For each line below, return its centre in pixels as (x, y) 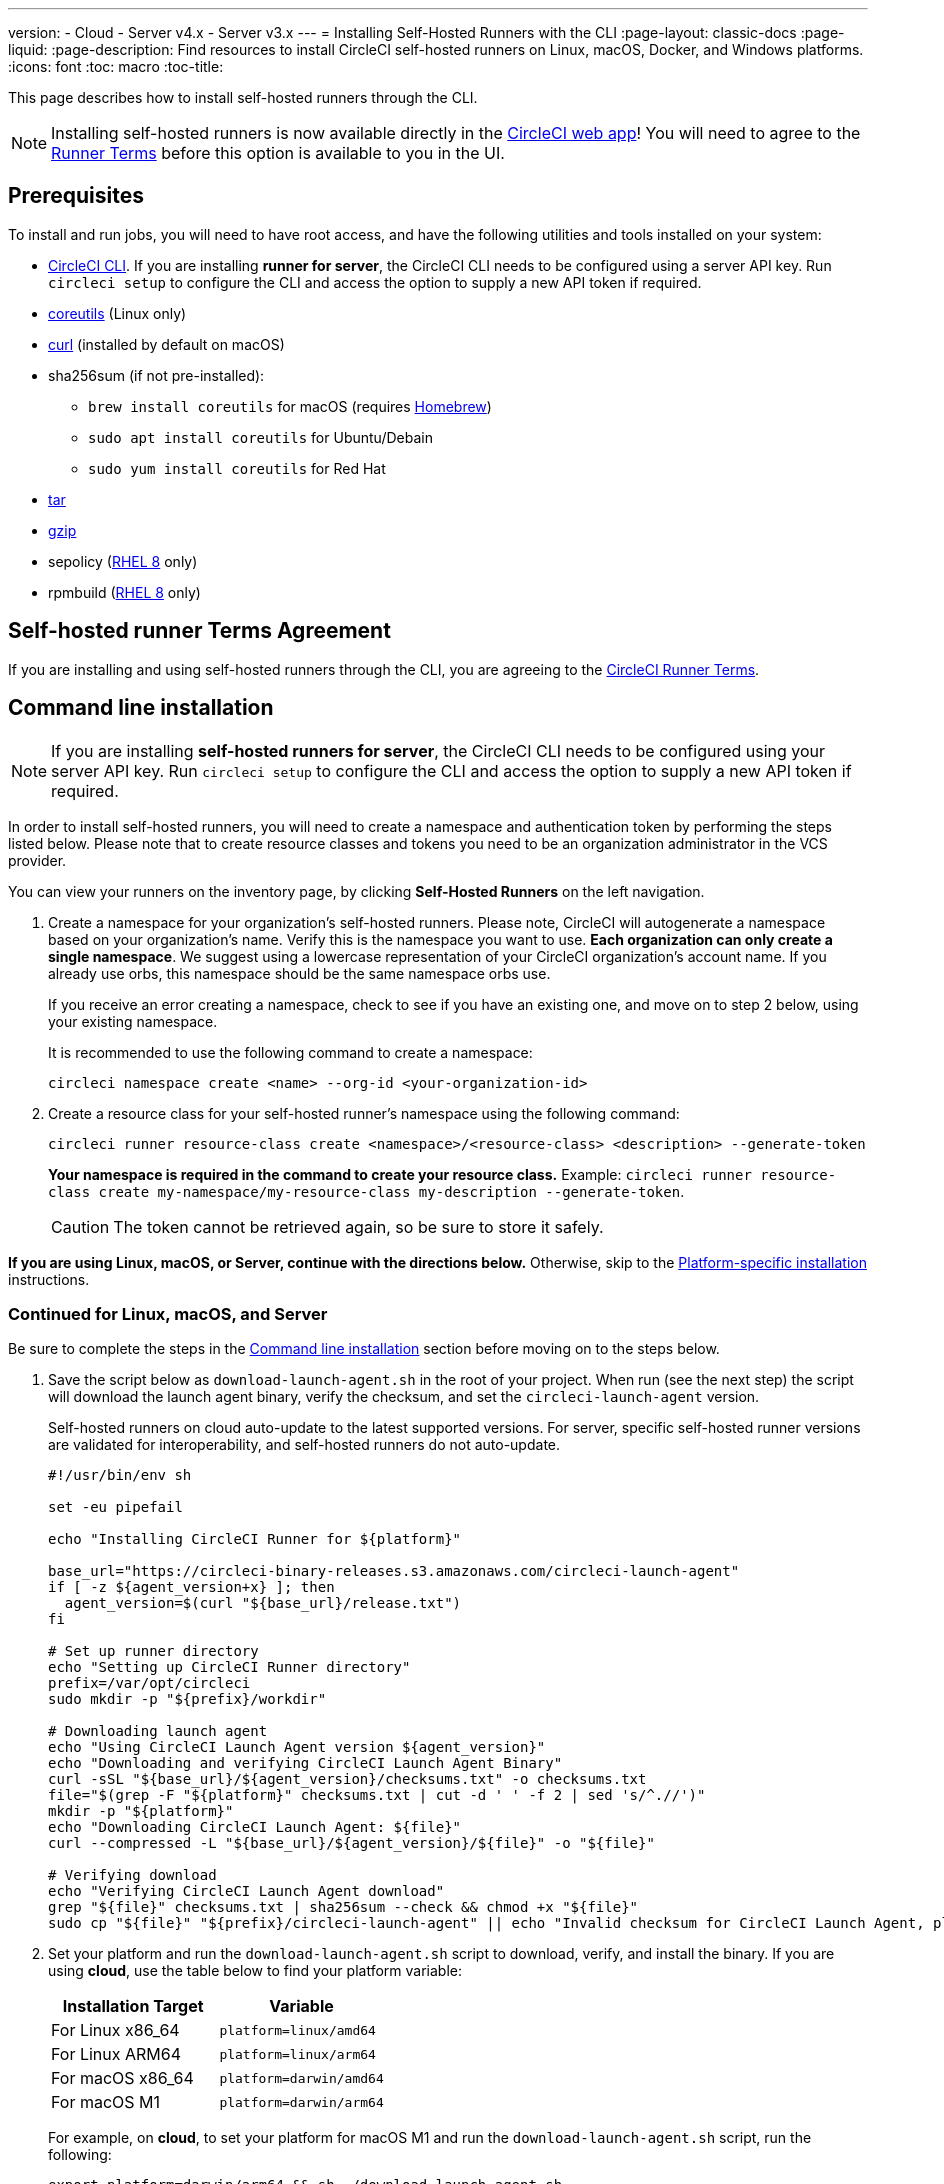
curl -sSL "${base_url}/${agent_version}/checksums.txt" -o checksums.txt (347, 1779)
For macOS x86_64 (122, 2078)
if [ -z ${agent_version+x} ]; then (191, 1587)
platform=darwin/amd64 (301, 2078)
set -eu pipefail (115, 1507)
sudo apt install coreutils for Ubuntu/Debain (260, 437)
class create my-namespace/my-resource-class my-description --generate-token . (366, 1191)
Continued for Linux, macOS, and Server (168, 1313)
